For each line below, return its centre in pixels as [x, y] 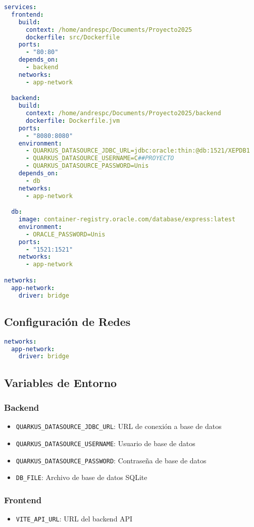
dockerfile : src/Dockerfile [73, 37]
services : [20, 7]
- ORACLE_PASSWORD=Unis [65, 234]
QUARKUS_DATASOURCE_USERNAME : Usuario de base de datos [106, 443]
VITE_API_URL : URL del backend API [74, 519]
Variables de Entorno [61, 382]
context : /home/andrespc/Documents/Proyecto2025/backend [123, 113]
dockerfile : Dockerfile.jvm [73, 121]
